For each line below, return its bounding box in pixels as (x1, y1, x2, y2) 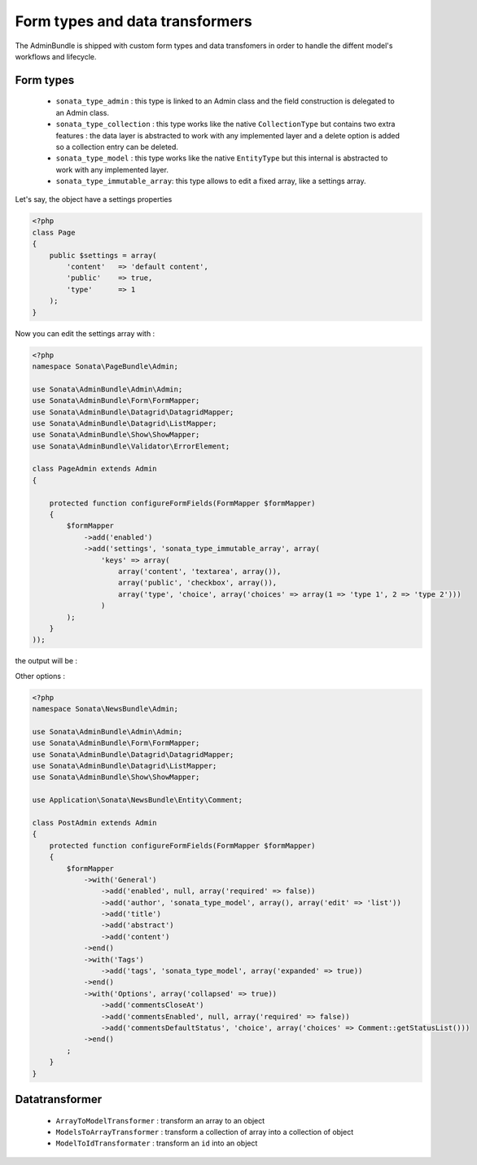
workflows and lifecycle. (15, 51, 97, 61)
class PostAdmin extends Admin (32, 818, 158, 827)
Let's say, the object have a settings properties (15, 195, 173, 204)
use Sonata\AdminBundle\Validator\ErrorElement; (32, 441, 230, 451)
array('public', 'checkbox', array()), (118, 578, 278, 588)
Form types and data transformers (15, 12, 252, 30)
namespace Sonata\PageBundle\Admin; (32, 361, 179, 370)
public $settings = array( (49, 251, 158, 260)
